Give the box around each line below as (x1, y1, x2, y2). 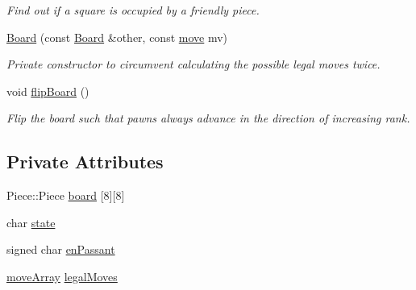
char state (6, 213, 56, 230)
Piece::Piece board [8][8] (6, 187, 125, 204)
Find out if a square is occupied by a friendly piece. (6, 2, 260, 18)
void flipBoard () (6, 82, 89, 99)
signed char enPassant (6, 241, 115, 258)
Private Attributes (6, 149, 164, 174)
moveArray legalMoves (6, 267, 118, 284)
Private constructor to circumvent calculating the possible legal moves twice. (6, 56, 381, 72)
